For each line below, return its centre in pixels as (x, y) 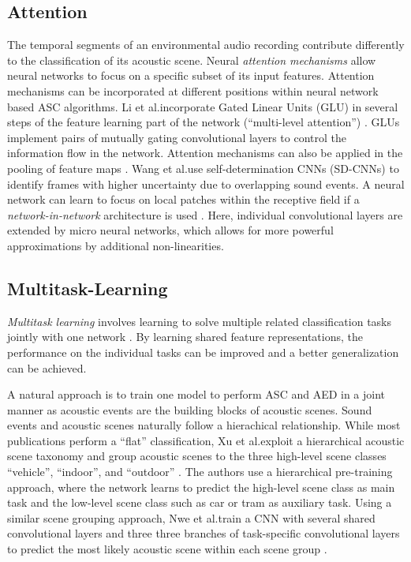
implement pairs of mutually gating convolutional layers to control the (177, 137)
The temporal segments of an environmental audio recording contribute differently (206, 45)
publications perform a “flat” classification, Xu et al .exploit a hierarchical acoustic (206, 440)
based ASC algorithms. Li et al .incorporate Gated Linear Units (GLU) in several (203, 106)
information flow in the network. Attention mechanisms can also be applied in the (205, 153)
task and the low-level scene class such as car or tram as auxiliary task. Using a (200, 502)
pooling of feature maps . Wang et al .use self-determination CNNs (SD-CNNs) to (203, 168)
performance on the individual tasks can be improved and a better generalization (203, 352)
